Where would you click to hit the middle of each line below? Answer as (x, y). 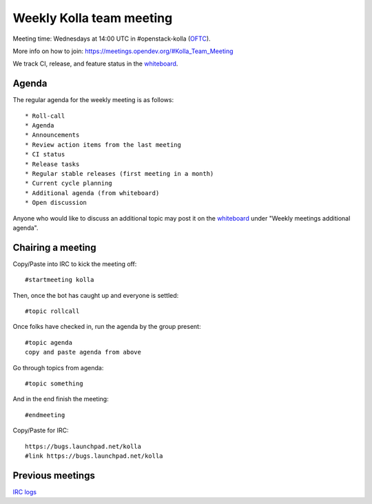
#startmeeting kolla (60, 280)
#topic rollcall (52, 311)
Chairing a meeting (54, 247)
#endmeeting (45, 415)
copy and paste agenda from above (83, 352)
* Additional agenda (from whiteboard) (92, 193)
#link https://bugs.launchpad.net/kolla (94, 456)
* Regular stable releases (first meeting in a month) (120, 173)
